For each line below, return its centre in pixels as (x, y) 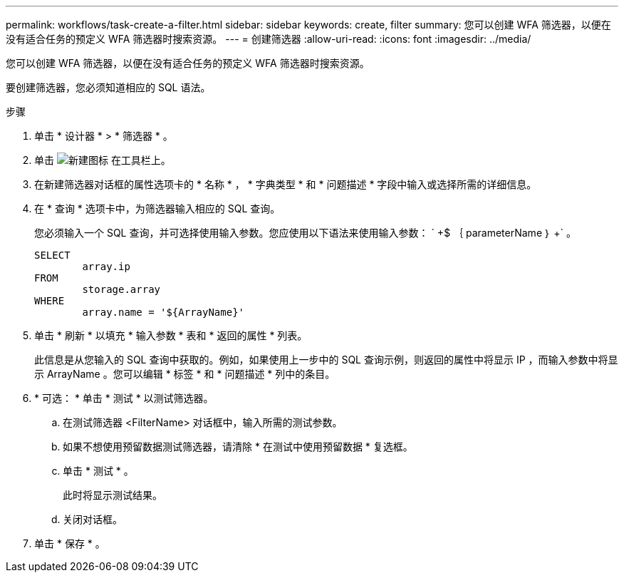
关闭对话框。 (93, 519)
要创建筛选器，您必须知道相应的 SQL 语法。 (108, 87)
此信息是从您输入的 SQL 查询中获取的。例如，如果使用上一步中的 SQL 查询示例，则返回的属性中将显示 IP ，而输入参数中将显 (326, 360)
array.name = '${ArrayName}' (163, 312)
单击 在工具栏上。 (103, 160)
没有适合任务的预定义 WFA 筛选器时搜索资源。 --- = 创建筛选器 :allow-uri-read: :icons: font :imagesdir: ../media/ (269, 39)
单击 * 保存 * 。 (70, 543)
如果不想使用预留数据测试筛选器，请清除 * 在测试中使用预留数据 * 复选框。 (238, 447)
